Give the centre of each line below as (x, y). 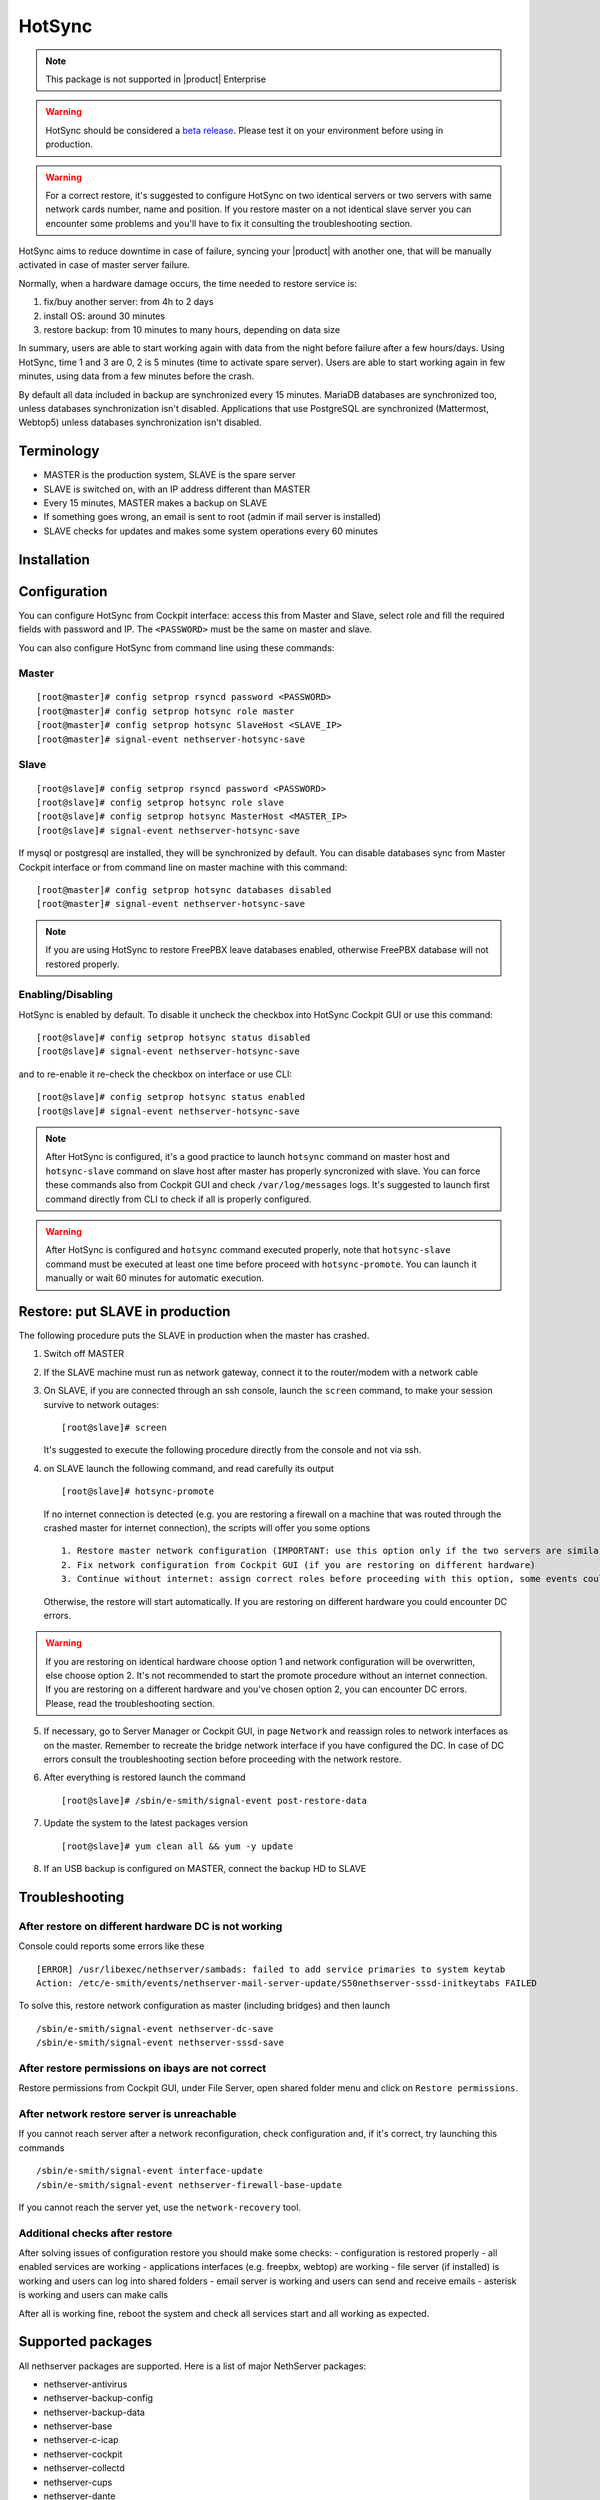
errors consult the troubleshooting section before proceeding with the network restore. (222, 1759)
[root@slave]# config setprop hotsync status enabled (170, 1097)
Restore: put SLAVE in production (124, 1311)
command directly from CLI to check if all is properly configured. (178, 1199)
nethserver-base (78, 2426)
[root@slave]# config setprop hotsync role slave (160, 802)
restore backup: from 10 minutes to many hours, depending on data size (191, 330)
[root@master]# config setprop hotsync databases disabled (184, 889)
